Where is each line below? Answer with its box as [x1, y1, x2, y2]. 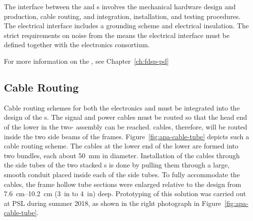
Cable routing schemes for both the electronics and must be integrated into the [4, 102, 240, 112]
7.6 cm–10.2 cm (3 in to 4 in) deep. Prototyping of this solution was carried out [4, 188, 246, 199]
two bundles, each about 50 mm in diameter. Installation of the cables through [4, 150, 240, 160]
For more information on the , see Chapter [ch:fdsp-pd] [4, 55, 169, 66]
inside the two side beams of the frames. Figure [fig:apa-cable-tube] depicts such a [4, 131, 249, 141]
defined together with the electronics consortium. [4, 39, 150, 50]
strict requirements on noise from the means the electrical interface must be [4, 30, 230, 40]
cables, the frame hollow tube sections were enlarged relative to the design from [4, 179, 241, 189]
